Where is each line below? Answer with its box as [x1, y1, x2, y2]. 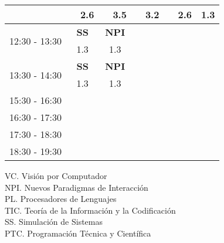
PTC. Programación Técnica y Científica [5, 227, 151, 239]
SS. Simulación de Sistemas [5, 215, 103, 228]
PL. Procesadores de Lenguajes [5, 193, 117, 205]
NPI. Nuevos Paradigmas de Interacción [5, 181, 148, 193]
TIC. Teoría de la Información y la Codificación [5, 204, 176, 216]
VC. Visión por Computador [5, 170, 107, 181]
